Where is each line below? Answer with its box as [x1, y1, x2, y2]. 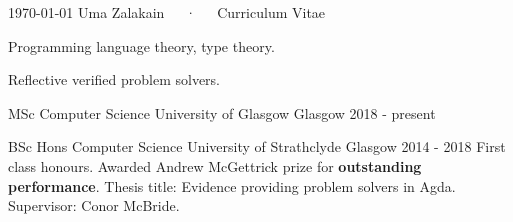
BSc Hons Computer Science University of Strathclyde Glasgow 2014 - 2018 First [8, 136, 506, 157]
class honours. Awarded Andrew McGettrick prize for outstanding [8, 155, 422, 176]
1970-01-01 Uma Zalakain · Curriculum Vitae [8, 2, 326, 22]
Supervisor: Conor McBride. [8, 195, 180, 216]
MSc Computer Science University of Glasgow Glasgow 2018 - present [8, 102, 436, 123]
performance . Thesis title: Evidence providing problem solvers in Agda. [8, 175, 456, 196]
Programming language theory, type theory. [8, 35, 275, 56]
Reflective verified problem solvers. [8, 69, 221, 90]
